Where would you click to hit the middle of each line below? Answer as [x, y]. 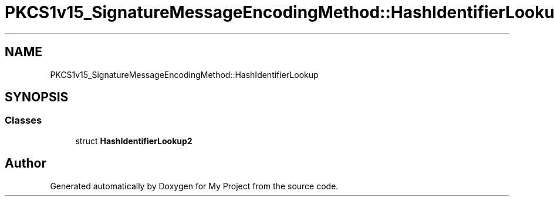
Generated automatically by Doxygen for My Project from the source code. [194, 186]
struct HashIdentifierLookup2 [134, 141]
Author [26, 163]
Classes [23, 120]
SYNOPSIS [37, 97]
